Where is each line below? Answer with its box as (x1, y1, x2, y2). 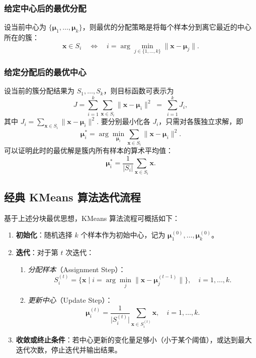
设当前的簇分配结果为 (4, 85, 74, 96)
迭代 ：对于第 (16, 247, 58, 257)
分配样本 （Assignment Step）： (28, 264, 126, 274)
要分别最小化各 (101, 116, 150, 127)
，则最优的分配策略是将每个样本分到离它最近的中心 (82, 22, 251, 32)
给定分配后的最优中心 (4, 65, 87, 78)
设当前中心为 (4, 22, 46, 32)
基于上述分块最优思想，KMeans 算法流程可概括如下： (4, 212, 180, 223)
